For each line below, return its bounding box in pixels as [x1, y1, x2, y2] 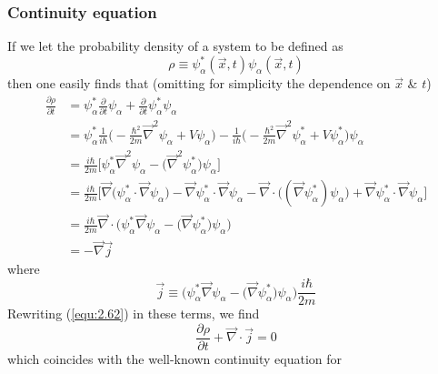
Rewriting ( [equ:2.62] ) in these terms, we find [7, 304, 260, 323]
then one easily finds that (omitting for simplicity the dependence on [7, 74, 391, 93]
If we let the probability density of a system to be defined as [7, 36, 343, 56]
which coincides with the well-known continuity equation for [7, 349, 343, 368]
